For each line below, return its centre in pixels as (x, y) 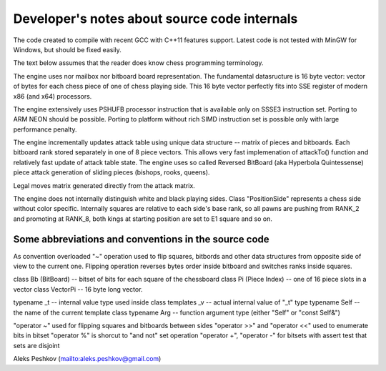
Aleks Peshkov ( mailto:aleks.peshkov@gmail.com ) (87, 359)
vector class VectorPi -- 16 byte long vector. (78, 289)
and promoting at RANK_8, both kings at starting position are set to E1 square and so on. (143, 219)
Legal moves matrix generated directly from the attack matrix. (104, 185)
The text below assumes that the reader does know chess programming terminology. (138, 63)
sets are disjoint (36, 345)
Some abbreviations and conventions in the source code (141, 239)
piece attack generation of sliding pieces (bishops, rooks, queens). (112, 172)
